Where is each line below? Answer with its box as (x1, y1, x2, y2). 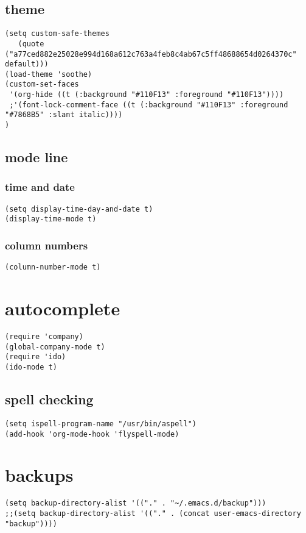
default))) (5, 60, 49, 69)
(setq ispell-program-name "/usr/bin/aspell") (5, 419, 196, 428)
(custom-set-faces (5, 80, 79, 89)
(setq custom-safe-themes (5, 29, 110, 38)
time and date (5, 179, 75, 195)
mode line (5, 148, 68, 166)
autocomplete (5, 296, 120, 321)
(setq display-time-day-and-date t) (5, 204, 153, 213)
